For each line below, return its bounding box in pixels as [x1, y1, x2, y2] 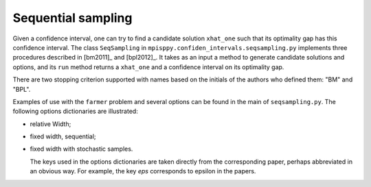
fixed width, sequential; [30, 132, 96, 140]
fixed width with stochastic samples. [30, 145, 133, 153]
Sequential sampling [12, 10, 133, 25]
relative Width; [30, 120, 71, 128]
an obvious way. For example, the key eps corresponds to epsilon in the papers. [30, 167, 256, 175]
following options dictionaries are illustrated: [12, 107, 139, 116]
